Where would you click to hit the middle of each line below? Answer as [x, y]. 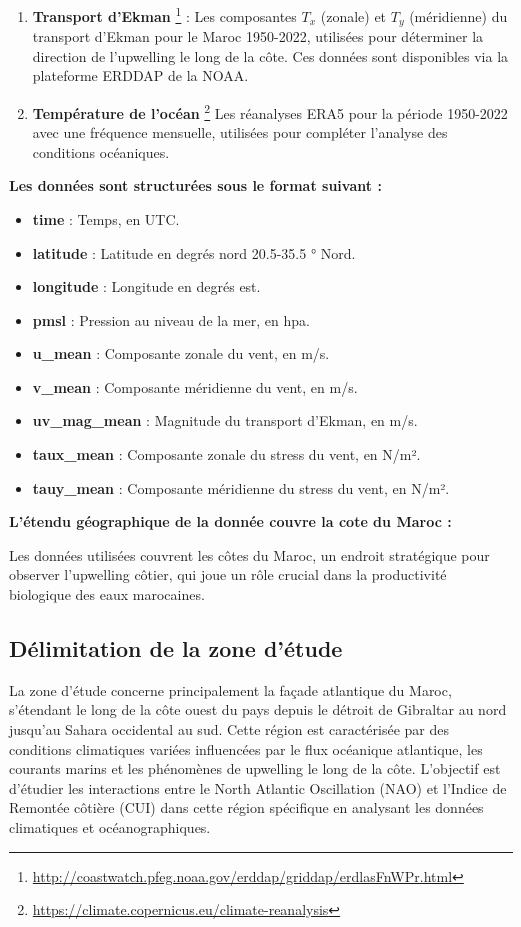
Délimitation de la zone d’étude [176, 648]
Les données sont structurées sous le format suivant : [195, 185]
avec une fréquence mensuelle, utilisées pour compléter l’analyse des [240, 132]
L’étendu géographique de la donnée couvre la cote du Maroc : [230, 521]
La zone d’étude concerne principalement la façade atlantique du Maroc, [230, 689]
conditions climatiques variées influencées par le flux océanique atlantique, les [246, 748]
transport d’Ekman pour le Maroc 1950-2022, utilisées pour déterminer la [258, 36]
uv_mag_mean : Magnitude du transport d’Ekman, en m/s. [225, 420]
